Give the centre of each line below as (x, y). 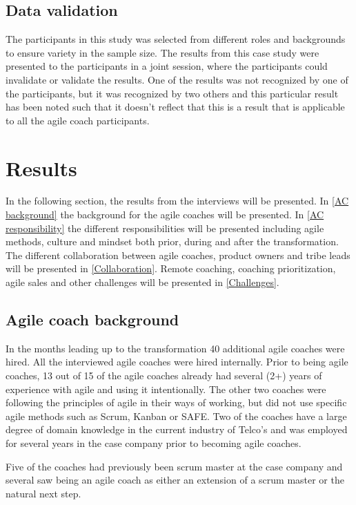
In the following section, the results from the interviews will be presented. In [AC (177, 201)
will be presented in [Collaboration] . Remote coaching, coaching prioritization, (171, 268)
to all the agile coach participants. (78, 120)
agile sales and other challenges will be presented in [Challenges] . (142, 282)
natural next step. (43, 493)
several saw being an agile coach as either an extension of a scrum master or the (175, 480)
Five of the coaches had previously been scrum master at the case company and (174, 466)
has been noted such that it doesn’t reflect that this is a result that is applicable (175, 107)
